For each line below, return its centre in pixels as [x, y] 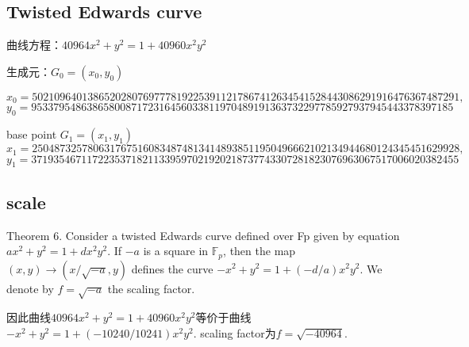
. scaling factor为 [234, 332]
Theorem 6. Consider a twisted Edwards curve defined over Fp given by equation [203, 235]
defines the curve [172, 268]
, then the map [259, 251]
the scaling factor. [151, 288]
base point [32, 134]
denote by [30, 288]
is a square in [176, 251]
